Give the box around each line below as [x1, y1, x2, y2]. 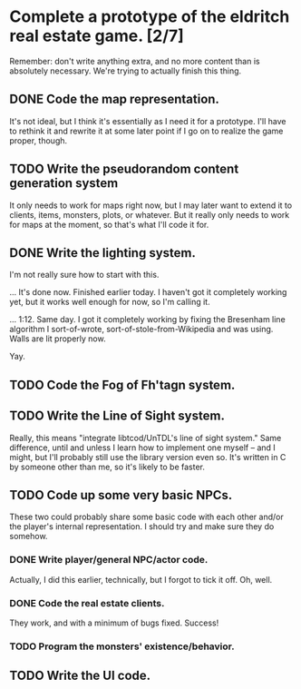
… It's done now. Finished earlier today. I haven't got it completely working [9, 287, 287, 298]
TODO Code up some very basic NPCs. [9, 487, 233, 503]
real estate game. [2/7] [9, 25, 184, 46]
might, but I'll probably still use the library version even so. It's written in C [9, 451, 286, 462]
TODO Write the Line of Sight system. [9, 408, 225, 424]
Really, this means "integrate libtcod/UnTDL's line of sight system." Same [9, 432, 282, 443]
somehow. [9, 531, 48, 542]
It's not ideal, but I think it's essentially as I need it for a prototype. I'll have [9, 115, 287, 126]
